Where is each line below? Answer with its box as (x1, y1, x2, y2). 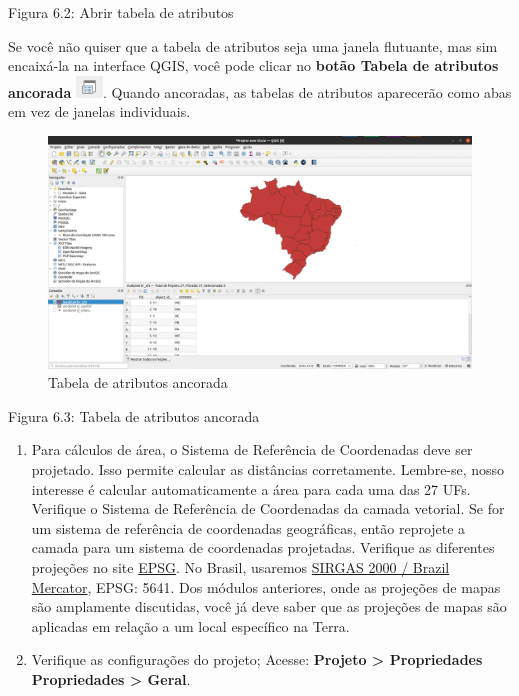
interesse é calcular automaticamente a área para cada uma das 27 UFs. (31, 478, 471, 499)
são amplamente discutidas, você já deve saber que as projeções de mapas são (31, 596, 507, 617)
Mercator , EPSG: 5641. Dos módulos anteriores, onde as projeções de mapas (31, 576, 501, 597)
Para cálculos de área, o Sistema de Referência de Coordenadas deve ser (31, 439, 473, 460)
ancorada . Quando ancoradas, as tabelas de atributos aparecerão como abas (8, 81, 512, 102)
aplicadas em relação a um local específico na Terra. (31, 615, 350, 636)
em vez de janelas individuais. (8, 101, 191, 122)
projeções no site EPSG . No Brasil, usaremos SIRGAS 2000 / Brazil (31, 557, 450, 578)
